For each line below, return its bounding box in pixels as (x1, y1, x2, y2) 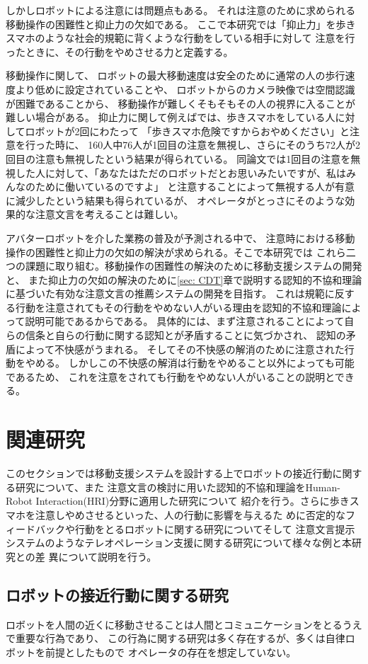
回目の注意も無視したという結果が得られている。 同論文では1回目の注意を (6, 151, 351, 166)
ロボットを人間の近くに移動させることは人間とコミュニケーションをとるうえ (6, 617, 362, 631)
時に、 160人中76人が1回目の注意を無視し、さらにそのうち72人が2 (54, 137, 360, 152)
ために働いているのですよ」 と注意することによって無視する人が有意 (35, 179, 355, 194)
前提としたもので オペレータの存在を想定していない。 (45, 644, 297, 659)
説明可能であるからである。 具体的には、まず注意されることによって (25, 314, 345, 328)
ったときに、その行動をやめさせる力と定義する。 (6, 44, 234, 59)
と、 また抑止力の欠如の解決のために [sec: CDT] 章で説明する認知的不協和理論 (6, 272, 362, 287)
